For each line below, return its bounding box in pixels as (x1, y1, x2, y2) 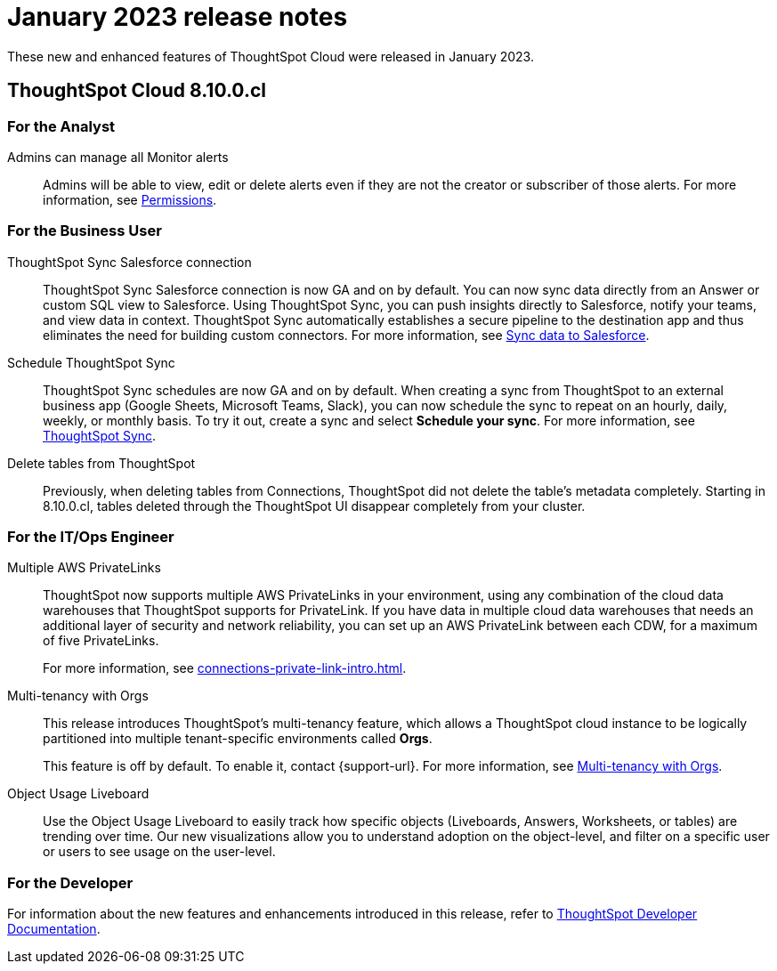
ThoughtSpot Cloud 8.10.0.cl (7, 79, 266, 102)
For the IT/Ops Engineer (7, 528, 174, 546)
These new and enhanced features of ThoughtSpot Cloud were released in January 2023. (7, 48, 534, 64)
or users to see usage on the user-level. (43, 844, 276, 860)
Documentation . (7, 921, 101, 937)
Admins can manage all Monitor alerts (7, 149, 229, 165)
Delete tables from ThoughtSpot (7, 455, 196, 471)
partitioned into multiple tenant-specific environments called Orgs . (43, 731, 433, 747)
